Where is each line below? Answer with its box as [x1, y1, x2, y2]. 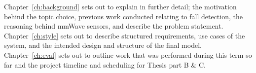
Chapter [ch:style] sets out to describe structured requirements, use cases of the [4, 30, 245, 40]
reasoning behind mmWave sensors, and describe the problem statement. [4, 21, 223, 31]
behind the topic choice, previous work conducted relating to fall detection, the [4, 11, 243, 21]
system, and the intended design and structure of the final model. [4, 40, 202, 50]
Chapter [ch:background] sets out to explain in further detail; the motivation [4, 1, 237, 11]
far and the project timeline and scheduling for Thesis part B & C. [4, 59, 206, 70]
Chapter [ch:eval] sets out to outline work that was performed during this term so [4, 49, 252, 60]
